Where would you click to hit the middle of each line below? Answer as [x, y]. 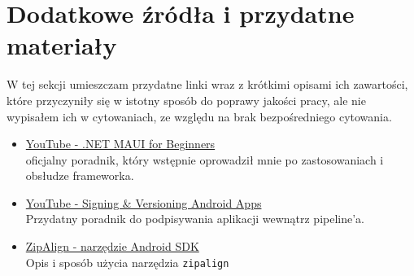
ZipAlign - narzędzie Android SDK [112, 246]
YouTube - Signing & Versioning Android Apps [144, 202]
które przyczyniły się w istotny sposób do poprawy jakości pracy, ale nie [186, 100]
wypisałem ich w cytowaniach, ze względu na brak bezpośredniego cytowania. [199, 116]
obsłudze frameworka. [80, 175]
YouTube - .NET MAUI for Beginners [120, 144]
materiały [62, 45]
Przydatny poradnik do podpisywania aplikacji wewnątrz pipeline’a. [195, 219]
